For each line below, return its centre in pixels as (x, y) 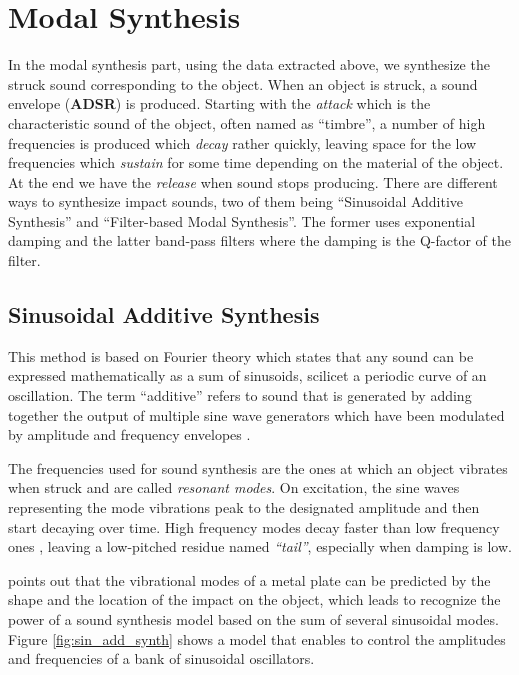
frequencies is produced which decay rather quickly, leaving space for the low (242, 142)
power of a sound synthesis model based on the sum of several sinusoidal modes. (253, 618)
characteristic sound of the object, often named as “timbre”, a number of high (247, 122)
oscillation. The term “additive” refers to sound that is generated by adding (240, 395)
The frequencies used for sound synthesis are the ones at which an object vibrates (258, 467)
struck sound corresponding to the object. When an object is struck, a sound (243, 83)
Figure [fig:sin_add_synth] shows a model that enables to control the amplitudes (257, 638)
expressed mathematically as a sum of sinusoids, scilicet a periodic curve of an (247, 375)
